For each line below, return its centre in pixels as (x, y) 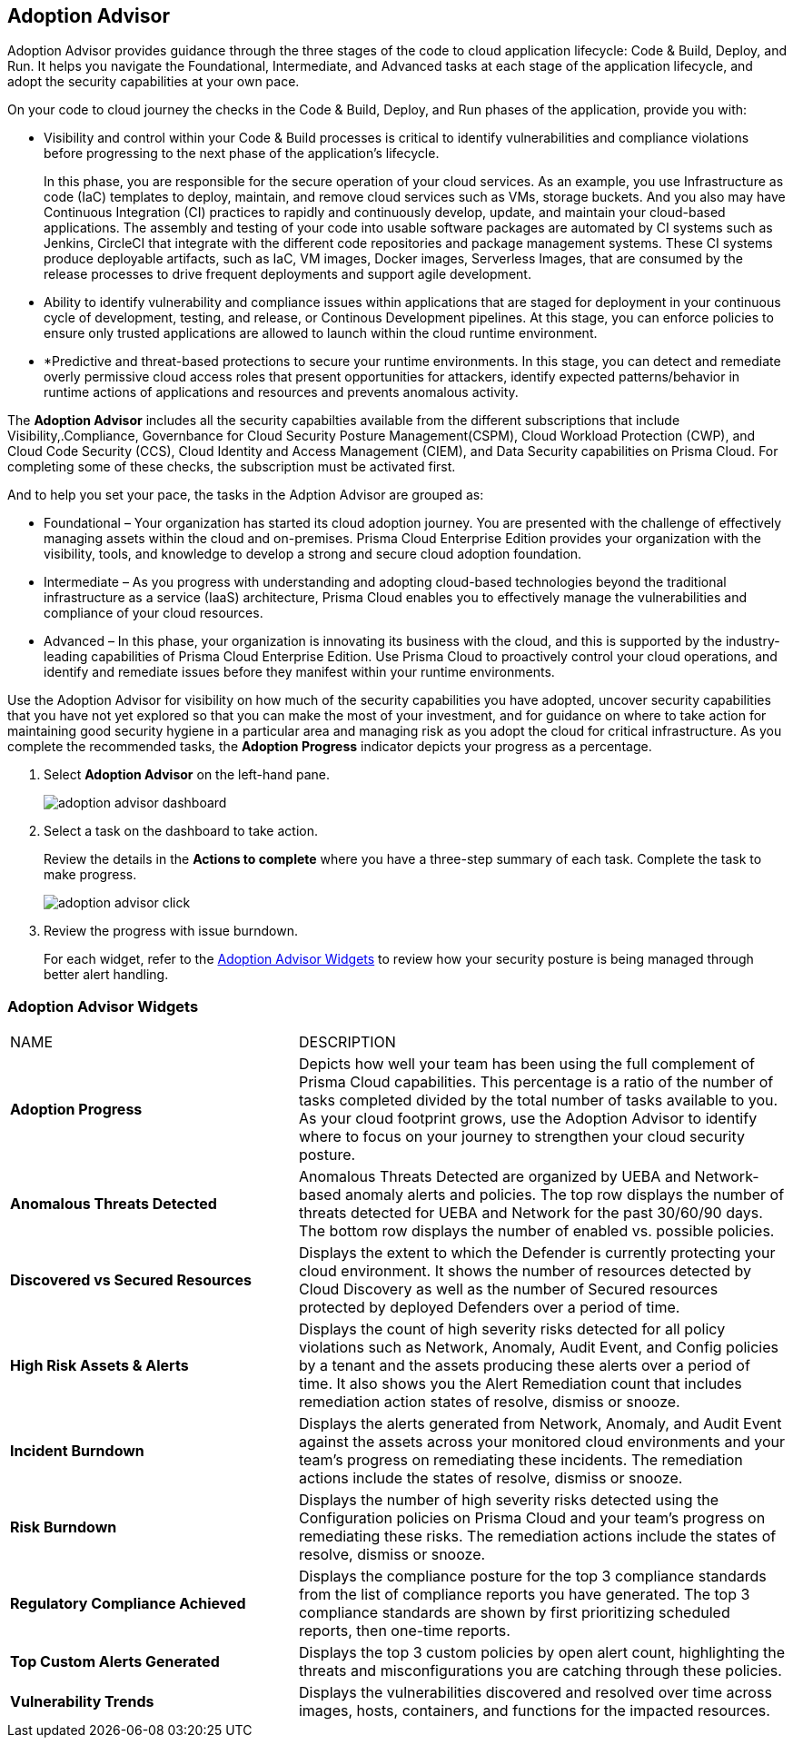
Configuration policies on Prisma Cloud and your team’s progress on (532, 1518)
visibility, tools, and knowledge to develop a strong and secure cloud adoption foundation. (313, 554)
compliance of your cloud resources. (154, 613)
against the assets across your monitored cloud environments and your (542, 1442)
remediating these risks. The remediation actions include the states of (537, 1537)
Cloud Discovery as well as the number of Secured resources (508, 1289)
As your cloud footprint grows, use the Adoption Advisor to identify (528, 1119)
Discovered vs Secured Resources (131, 1280)
